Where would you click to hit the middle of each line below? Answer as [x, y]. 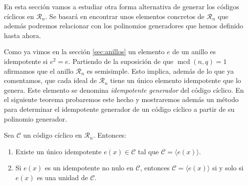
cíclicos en [19, 16]
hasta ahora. [23, 35]
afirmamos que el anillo [39, 71]
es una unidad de [62, 177]
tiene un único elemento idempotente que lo [176, 80]
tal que [148, 151]
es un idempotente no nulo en [89, 168]
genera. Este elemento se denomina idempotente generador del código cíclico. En [124, 90]
